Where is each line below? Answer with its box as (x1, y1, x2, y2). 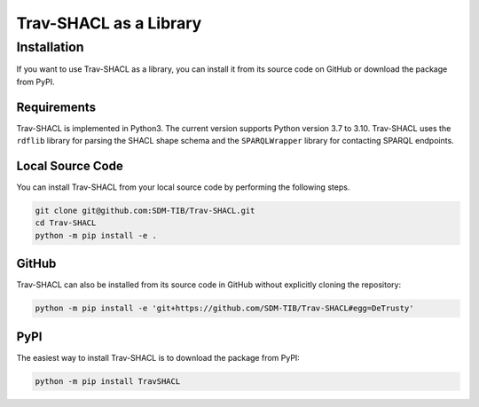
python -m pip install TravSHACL (35, 376, 181, 386)
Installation (16, 39, 84, 55)
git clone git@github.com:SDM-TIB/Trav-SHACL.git (35, 205, 255, 215)
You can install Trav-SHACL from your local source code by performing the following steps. (16, 182, 350, 192)
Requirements (16, 99, 97, 114)
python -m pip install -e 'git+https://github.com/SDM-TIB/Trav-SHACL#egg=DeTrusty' (35, 303, 414, 314)
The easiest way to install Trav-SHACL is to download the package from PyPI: (16, 352, 301, 363)
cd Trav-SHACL (35, 218, 97, 228)
